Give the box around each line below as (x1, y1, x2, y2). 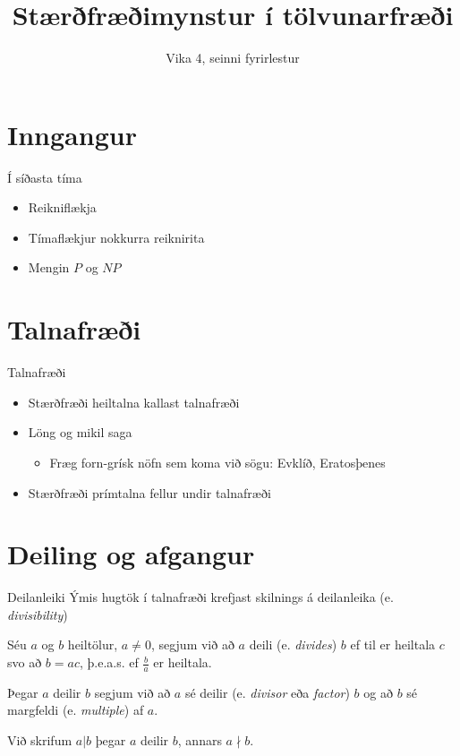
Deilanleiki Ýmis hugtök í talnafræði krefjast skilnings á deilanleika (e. (7, 588, 394, 606)
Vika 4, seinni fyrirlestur (166, 48, 300, 67)
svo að (7, 653, 42, 672)
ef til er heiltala (350, 635, 436, 654)
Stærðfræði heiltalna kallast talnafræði (28, 392, 240, 411)
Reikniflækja (28, 198, 97, 217)
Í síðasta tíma (7, 168, 82, 186)
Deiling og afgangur (7, 536, 255, 572)
